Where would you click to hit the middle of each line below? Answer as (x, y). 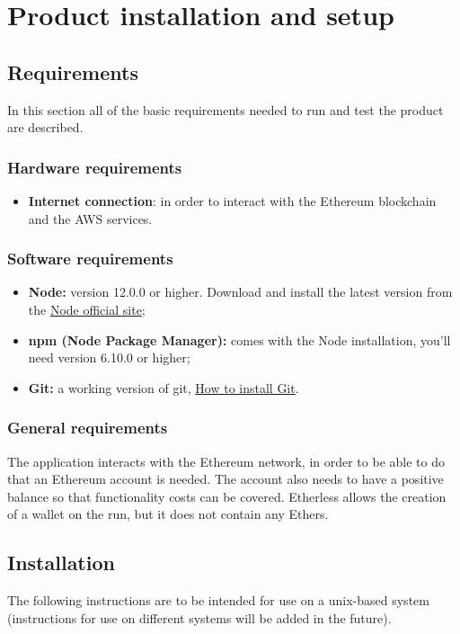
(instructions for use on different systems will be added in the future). (199, 617)
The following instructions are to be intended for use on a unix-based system (218, 600)
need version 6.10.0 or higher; (109, 357)
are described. (45, 127)
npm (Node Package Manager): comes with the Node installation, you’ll (239, 339)
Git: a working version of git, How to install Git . (164, 387)
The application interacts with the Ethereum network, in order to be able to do (226, 461)
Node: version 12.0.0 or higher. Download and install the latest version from (240, 292)
